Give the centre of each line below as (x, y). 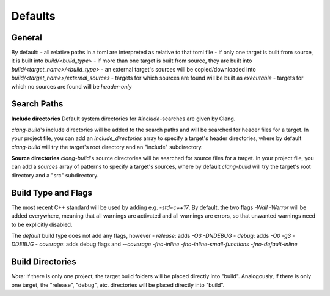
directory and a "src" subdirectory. (55, 175)
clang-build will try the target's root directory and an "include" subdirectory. (107, 147)
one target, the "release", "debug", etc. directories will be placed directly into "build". (118, 285)
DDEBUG (23, 244)
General (27, 38)
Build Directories (44, 262)
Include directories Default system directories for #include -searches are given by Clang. (123, 119)
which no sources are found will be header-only (71, 86)
